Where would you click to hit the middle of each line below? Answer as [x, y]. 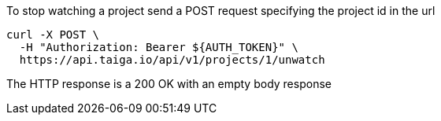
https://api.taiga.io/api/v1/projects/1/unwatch [172, 60]
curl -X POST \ [53, 35]
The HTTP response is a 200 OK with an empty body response [169, 84]
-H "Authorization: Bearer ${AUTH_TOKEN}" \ [159, 47]
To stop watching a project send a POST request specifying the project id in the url [221, 11]
